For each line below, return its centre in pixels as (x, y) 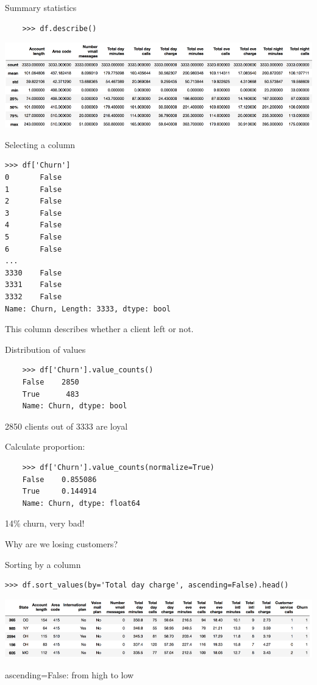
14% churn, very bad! (45, 523)
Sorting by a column (43, 564)
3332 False (34, 297)
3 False (34, 213)
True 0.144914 (59, 492)
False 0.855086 (59, 479)
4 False (34, 225)
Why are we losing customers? (61, 543)
